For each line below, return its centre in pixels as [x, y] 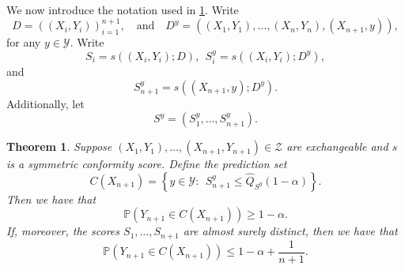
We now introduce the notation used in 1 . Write [123, 9]
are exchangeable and [337, 146]
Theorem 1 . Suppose [59, 146]
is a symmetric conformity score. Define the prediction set [147, 164]
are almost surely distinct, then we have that [290, 231]
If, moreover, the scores [63, 231]
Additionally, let [45, 103]
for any [24, 42]
